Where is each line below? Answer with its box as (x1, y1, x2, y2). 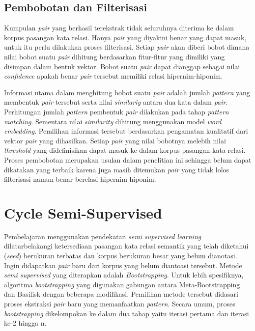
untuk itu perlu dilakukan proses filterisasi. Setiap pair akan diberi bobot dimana (4, 42, 250, 52)
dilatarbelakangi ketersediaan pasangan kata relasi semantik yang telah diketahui (4, 241, 249, 251)
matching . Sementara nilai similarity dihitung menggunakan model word (4, 116, 222, 126)
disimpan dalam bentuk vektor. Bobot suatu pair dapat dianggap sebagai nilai (4, 61, 240, 71)
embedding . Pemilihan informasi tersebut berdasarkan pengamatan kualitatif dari (4, 126, 248, 136)
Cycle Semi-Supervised (4, 202, 163, 222)
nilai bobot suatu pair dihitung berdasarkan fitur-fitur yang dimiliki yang (4, 51, 225, 61)
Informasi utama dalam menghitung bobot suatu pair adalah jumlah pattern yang (4, 87, 250, 97)
